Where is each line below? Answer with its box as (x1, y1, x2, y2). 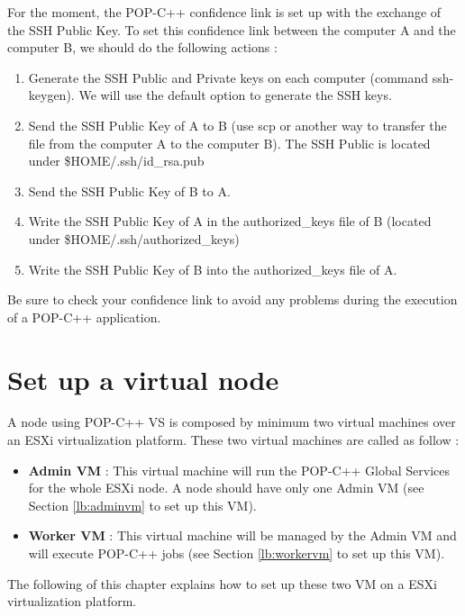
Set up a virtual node (7, 360, 279, 397)
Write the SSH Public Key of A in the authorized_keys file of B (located (28, 212, 432, 231)
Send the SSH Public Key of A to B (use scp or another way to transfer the (28, 115, 447, 134)
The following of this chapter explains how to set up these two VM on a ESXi (7, 574, 437, 593)
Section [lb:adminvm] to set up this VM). (28, 495, 257, 514)
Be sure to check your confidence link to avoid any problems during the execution (7, 290, 458, 309)
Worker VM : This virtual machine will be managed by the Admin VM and (28, 526, 457, 545)
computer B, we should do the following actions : (7, 38, 278, 57)
